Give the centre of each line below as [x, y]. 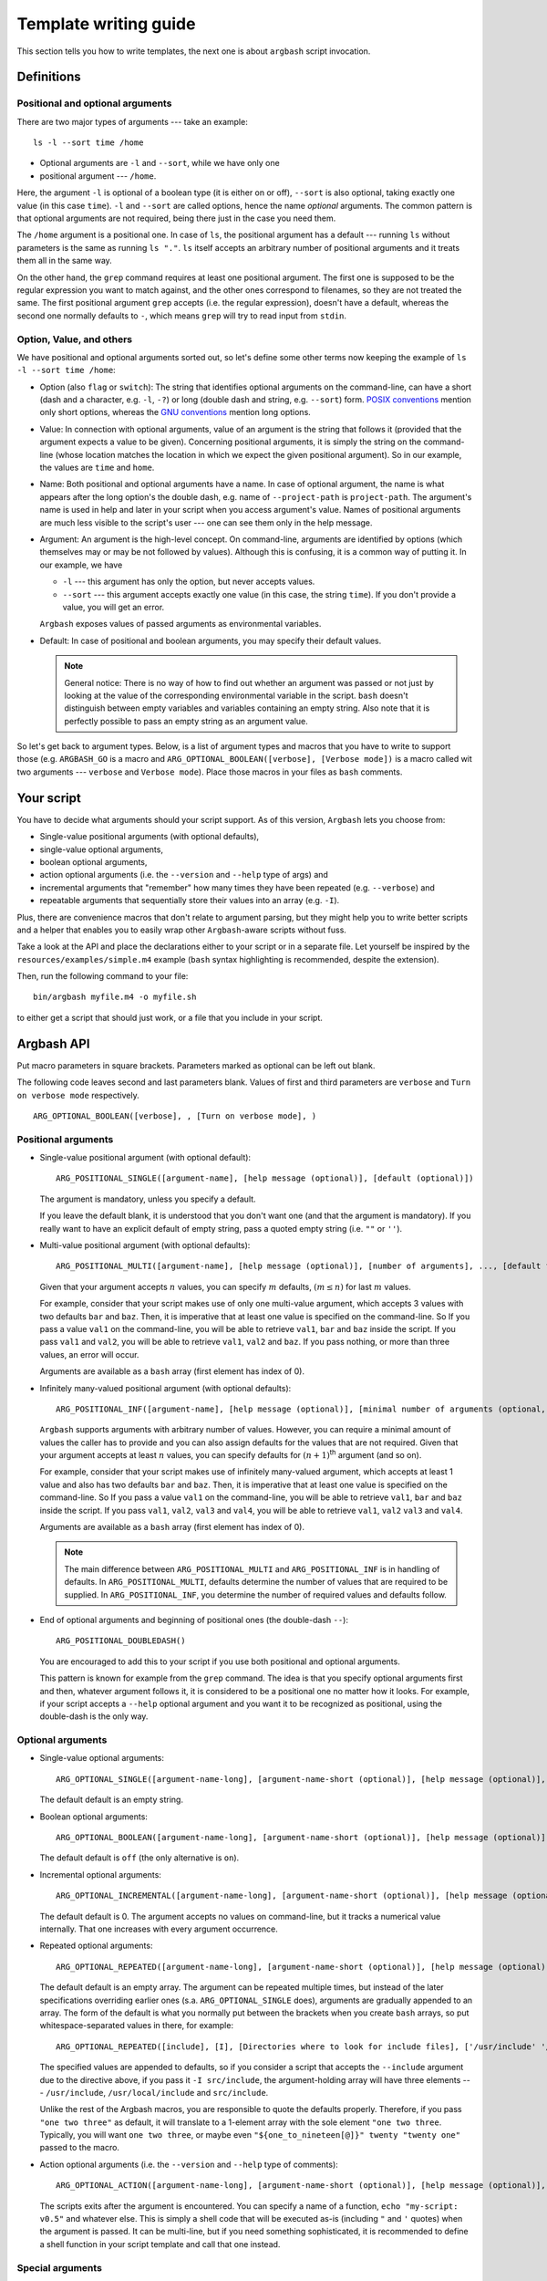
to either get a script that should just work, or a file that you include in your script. [170, 1017]
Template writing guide [106, 24]
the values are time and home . [97, 468]
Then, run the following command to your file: [103, 976]
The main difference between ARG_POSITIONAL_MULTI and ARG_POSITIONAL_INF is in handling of [252, 1568]
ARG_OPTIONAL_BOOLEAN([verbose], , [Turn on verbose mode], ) [175, 1116]
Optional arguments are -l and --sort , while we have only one [160, 163]
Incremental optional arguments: [100, 1874]
